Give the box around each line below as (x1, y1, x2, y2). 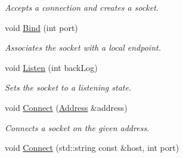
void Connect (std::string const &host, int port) (5, 141, 179, 154)
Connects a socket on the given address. (5, 121, 150, 134)
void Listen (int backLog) (5, 61, 98, 73)
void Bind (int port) (5, 21, 78, 33)
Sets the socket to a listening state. (5, 81, 132, 94)
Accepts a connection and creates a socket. (5, 1, 159, 13)
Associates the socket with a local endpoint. (5, 41, 161, 54)
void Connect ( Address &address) (5, 101, 128, 113)
